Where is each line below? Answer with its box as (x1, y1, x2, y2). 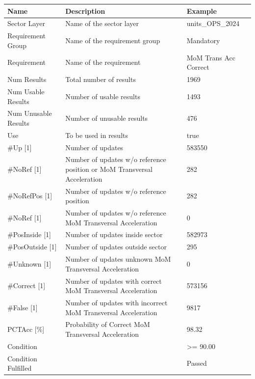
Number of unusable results (65, 113, 148, 123)
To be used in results (65, 130, 128, 140)
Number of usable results (65, 91, 140, 101)
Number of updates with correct (65, 275, 162, 286)
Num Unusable (7, 108, 52, 118)
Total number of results (65, 74, 136, 84)
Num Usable (7, 86, 45, 96)
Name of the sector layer (65, 18, 139, 28)
